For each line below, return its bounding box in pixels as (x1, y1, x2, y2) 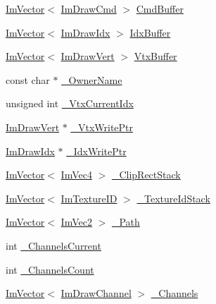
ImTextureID (61, 190, 117, 205)
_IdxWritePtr (66, 143, 127, 158)
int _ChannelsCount (6, 262, 94, 276)
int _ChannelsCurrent (6, 238, 101, 253)
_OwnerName (61, 72, 122, 87)
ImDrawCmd (61, 1, 117, 16)
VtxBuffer (134, 49, 177, 63)
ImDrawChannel (61, 286, 132, 300)
